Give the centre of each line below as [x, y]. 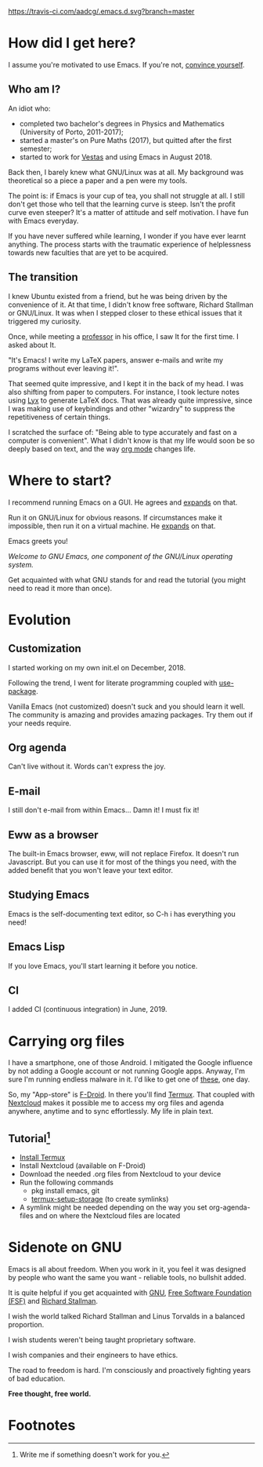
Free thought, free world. [50, 1394]
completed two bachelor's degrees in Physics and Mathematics [122, 123]
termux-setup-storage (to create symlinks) [100, 1199]
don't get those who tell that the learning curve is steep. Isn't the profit [122, 204]
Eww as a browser [54, 835]
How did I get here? [72, 43]
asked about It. [32, 345]
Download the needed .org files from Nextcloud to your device [120, 1174]
